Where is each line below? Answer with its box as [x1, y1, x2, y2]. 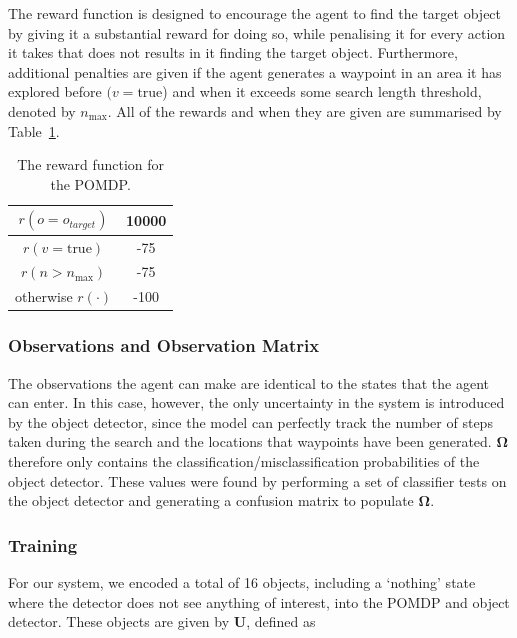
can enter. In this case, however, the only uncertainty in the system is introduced [8, 392, 505, 413]
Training [8, 532, 78, 557]
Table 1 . [8, 120, 60, 141]
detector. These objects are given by [8, 611, 230, 632]
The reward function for [17, 154, 165, 175]
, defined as [246, 611, 316, 632]
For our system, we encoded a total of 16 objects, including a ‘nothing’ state [8, 571, 476, 592]
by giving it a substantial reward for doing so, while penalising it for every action [8, 22, 506, 43]
